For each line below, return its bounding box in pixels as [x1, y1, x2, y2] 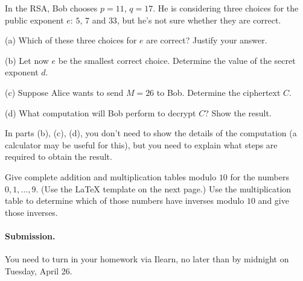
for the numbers [230, 170, 289, 183]
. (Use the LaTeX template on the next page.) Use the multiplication [36, 182, 292, 195]
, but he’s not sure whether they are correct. [116, 13, 281, 26]
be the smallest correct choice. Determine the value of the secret [58, 54, 296, 66]
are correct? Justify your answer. [146, 34, 267, 46]
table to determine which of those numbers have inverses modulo [5, 194, 244, 207]
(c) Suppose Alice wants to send [5, 86, 124, 98]
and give [258, 194, 289, 207]
